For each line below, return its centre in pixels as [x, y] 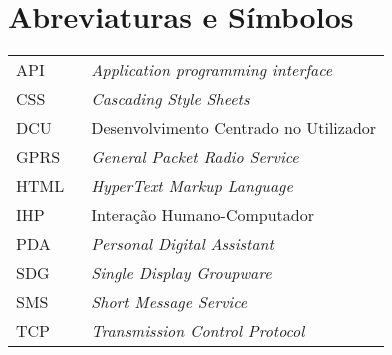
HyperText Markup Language [192, 186]
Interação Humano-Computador [202, 215]
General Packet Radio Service [195, 157]
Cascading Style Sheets [170, 99]
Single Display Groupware [181, 273]
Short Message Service [169, 302]
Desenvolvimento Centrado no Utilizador [234, 128]
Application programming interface [212, 70]
